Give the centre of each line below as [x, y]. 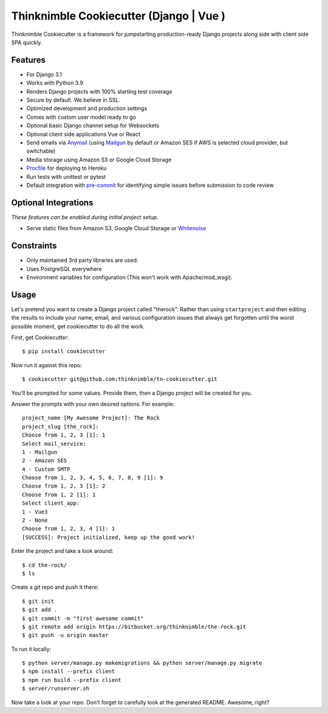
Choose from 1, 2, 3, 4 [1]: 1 [69, 529]
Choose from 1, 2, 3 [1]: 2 [64, 486]
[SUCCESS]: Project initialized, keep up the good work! [109, 537]
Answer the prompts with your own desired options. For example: [93, 404]
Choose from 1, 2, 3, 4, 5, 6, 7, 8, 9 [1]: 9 [93, 478]
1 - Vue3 [35, 512]
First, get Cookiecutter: [40, 337]
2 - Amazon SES [45, 461]
